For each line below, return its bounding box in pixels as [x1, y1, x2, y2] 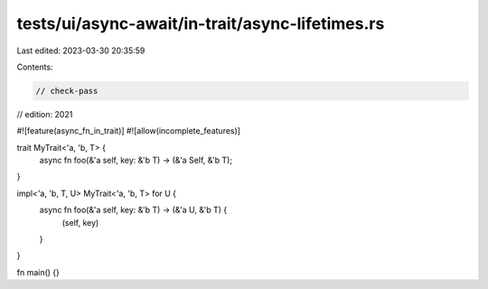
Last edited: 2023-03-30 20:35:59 [16, 45, 145, 56]
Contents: [16, 61, 53, 72]
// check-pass [35, 86, 99, 96]
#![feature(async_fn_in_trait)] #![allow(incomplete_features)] [16, 126, 241, 136]
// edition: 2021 [16, 108, 73, 119]
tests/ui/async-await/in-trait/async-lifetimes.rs [16, 14, 385, 33]
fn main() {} [16, 266, 61, 277]
